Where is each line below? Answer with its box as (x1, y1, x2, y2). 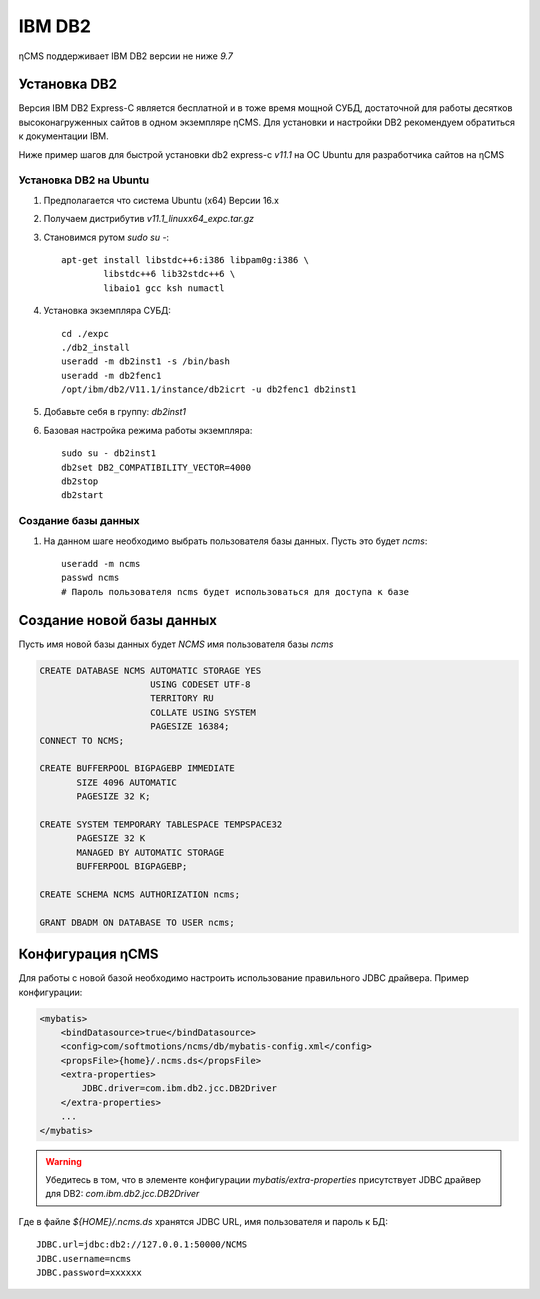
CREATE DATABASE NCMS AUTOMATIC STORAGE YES (39, 665, 262, 676)
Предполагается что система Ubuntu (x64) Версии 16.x (43, 194, 280, 206)
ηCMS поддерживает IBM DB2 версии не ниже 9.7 (18, 50, 234, 62)
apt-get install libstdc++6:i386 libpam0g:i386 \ (61, 254, 310, 265)
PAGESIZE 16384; (150, 721, 230, 732)
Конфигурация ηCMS (18, 946, 159, 963)
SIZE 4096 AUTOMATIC (76, 776, 177, 788)
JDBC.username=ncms (36, 1253, 132, 1264)
